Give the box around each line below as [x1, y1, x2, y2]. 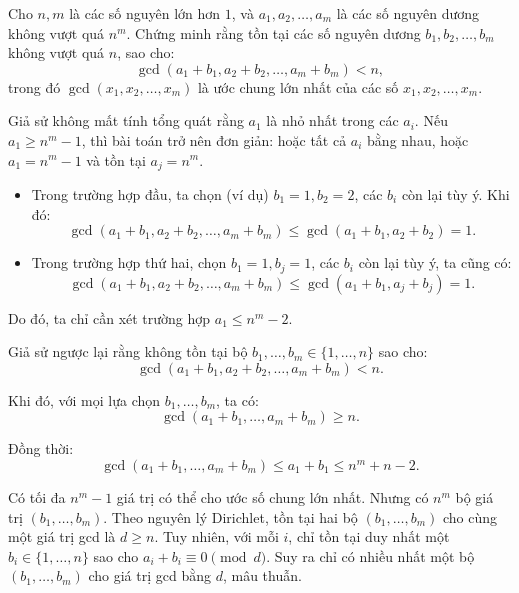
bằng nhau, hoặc [367, 129, 469, 150]
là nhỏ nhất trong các [266, 110, 399, 131]
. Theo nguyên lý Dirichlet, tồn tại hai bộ [103, 506, 358, 527]
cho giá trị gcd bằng [88, 565, 211, 586]
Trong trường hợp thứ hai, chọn [31, 252, 227, 273]
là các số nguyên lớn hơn [69, 3, 221, 23]
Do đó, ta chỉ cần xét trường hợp [8, 307, 211, 328]
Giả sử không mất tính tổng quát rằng [8, 110, 244, 131]
